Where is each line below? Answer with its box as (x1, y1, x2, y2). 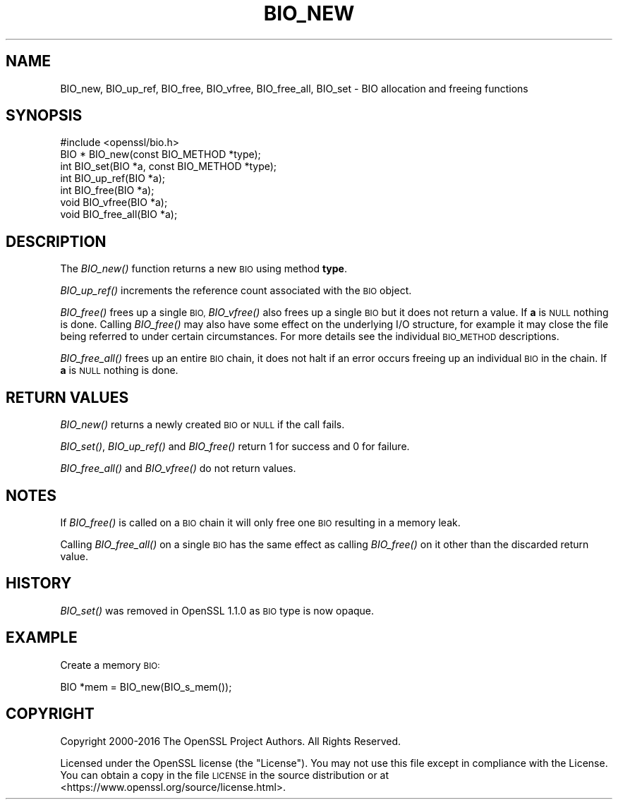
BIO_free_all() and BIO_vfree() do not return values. (60, 462, 296, 475)
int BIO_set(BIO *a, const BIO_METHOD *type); (60, 160, 277, 173)
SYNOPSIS (6, 107, 83, 125)
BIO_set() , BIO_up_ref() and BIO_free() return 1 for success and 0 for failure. (60, 440, 410, 453)
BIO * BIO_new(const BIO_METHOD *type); (60, 148, 261, 161)
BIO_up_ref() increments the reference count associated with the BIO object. (60, 284, 412, 297)
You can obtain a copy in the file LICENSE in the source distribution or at (60, 768, 389, 781)
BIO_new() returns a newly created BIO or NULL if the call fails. (60, 418, 345, 431)
